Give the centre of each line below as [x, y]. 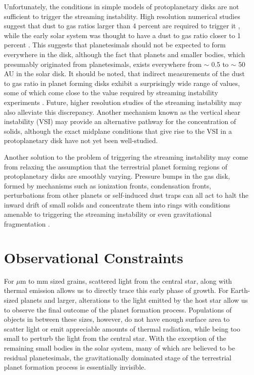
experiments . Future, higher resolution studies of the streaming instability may [123, 102]
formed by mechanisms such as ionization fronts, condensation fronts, [108, 185]
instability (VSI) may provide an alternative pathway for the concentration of [120, 121]
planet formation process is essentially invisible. [75, 367]
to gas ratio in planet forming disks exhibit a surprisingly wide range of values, [122, 83]
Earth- [240, 290]
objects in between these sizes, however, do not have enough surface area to [117, 319]
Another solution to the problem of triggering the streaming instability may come [126, 156]
